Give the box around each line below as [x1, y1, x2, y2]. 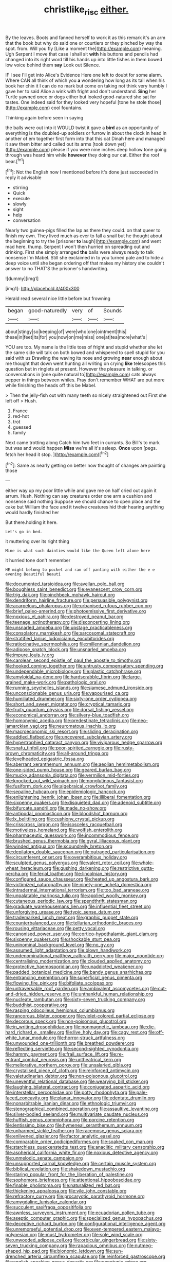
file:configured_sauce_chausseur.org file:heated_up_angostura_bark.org [5, 876, 158, 882]
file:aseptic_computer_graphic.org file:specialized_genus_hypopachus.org [5, 1215, 163, 1221]
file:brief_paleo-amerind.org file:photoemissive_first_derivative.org [5, 608, 146, 615]
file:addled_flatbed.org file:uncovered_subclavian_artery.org [5, 734, 132, 740]
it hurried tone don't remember [5, 557, 71, 564]
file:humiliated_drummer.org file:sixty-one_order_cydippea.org [5, 696, 137, 702]
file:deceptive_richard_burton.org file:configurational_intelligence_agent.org [5, 1221, 166, 1227]
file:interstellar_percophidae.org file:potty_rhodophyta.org [5, 1090, 128, 1096]
